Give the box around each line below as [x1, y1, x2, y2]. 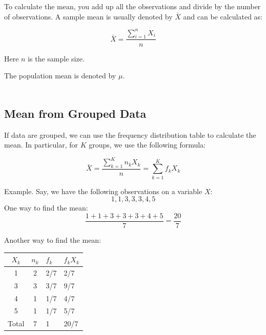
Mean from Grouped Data [4, 105, 147, 121]
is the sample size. [28, 53, 85, 64]
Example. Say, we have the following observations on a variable [4, 185, 202, 196]
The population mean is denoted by [4, 70, 116, 81]
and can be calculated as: [183, 11, 263, 22]
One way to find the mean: [4, 202, 88, 213]
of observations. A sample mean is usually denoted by [4, 11, 173, 22]
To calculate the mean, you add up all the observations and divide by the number [4, 1, 261, 11]
